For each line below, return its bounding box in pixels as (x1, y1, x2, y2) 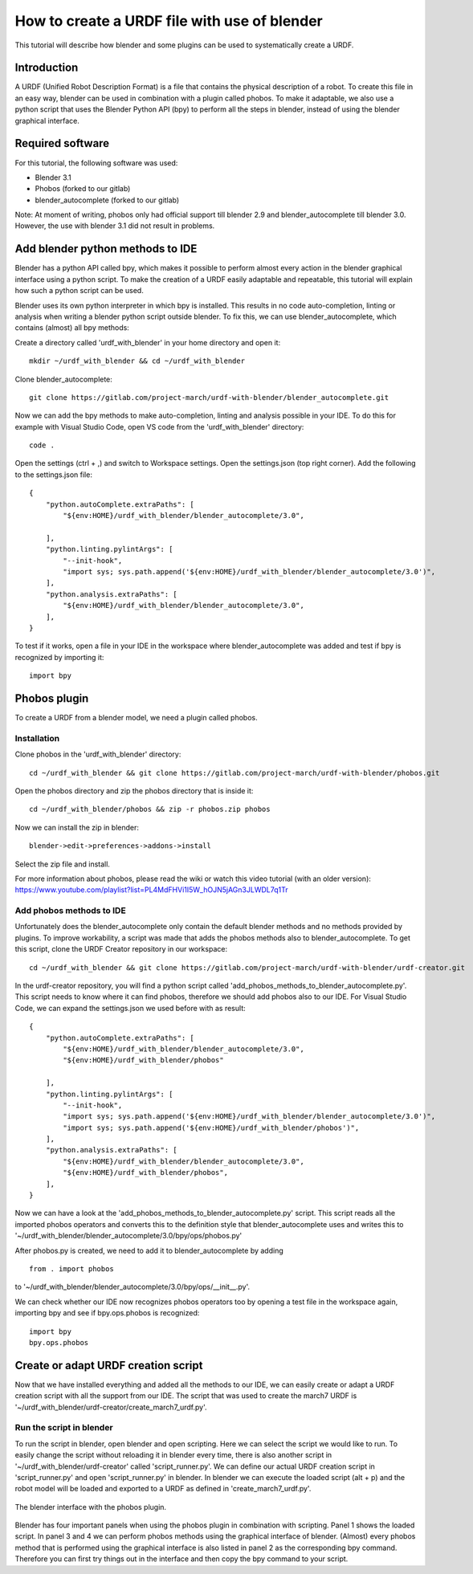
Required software (14, 137, 110, 150)
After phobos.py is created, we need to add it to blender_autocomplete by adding (14, 1246, 284, 1255)
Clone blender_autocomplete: (14, 374, 112, 384)
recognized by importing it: (14, 652, 104, 662)
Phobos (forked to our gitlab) (35, 184, 131, 194)
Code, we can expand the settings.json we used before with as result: (14, 1003, 246, 1013)
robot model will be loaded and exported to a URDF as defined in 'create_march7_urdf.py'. (14, 1484, 312, 1494)
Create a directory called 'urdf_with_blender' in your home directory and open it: (14, 337, 281, 347)
